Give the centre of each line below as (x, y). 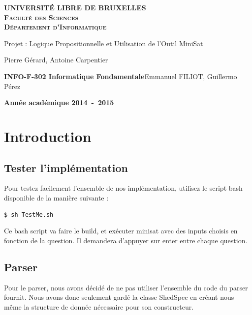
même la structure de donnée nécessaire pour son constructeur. (99, 306)
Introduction (48, 136)
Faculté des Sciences (41, 17)
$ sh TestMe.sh (29, 215)
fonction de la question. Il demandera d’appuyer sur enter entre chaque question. (126, 240)
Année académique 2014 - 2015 (59, 102)
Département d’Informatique (55, 27)
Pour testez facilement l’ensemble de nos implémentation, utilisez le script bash (123, 188)
